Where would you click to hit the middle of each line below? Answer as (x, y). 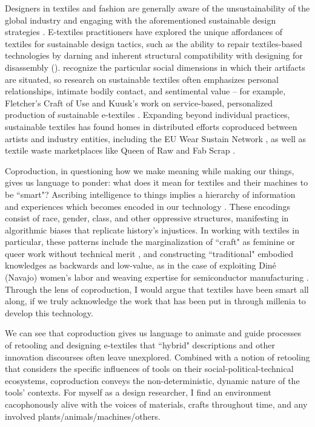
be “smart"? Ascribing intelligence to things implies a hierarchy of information (150, 194)
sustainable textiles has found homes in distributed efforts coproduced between (151, 126)
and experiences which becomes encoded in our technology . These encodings (148, 206)
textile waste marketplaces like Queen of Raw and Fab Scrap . (120, 150)
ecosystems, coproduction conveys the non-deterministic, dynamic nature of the (152, 380)
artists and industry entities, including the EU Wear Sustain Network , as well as (156, 138)
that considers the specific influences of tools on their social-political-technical (149, 369)
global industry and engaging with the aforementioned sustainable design (141, 20)
